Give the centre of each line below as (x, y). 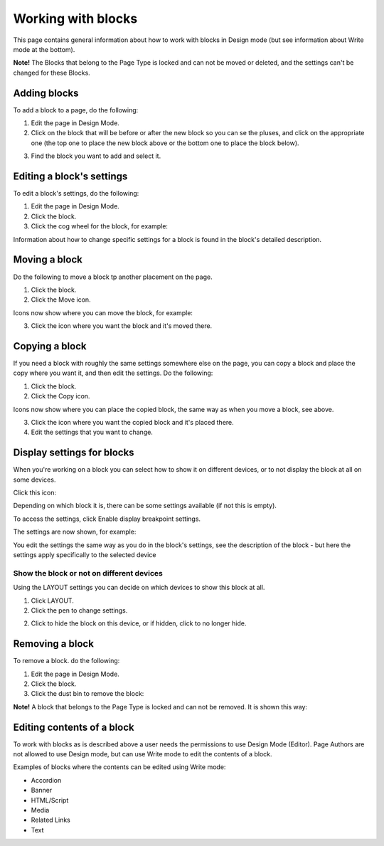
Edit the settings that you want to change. (92, 432)
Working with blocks (75, 18)
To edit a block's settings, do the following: (76, 194)
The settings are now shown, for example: (75, 532)
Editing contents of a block (74, 727)
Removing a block (53, 644)
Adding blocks (46, 93)
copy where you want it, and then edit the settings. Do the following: (113, 373)
